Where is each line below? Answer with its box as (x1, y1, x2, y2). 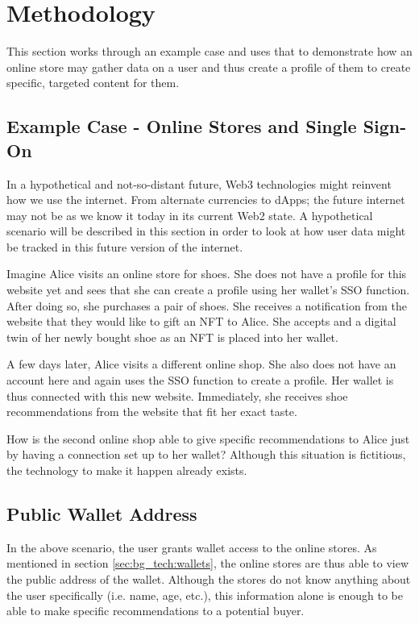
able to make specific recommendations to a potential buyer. (6, 602, 305, 619)
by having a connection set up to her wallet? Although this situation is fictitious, (6, 446, 406, 463)
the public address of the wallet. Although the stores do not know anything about (6, 570, 411, 587)
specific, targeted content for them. (6, 74, 180, 91)
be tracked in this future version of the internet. (6, 238, 243, 255)
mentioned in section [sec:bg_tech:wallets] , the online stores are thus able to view (6, 555, 409, 572)
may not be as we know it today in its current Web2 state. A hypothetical (6, 206, 373, 223)
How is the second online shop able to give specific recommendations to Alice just (6, 430, 410, 447)
